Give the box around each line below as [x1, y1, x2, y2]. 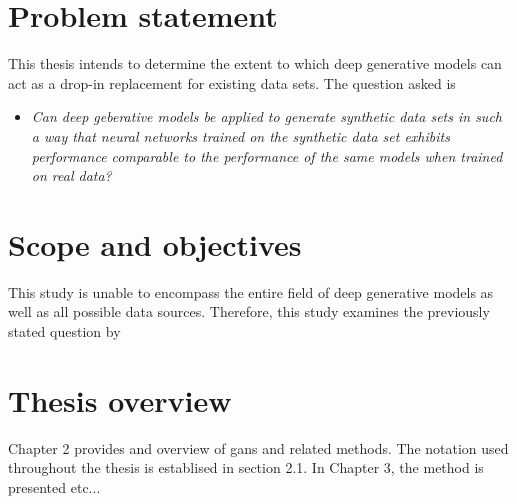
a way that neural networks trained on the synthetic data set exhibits [31, 125, 450, 146]
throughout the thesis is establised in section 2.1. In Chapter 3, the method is [8, 457, 484, 478]
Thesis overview [8, 379, 232, 420]
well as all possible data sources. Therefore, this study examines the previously [8, 301, 490, 322]
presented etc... [8, 476, 101, 497]
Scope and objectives [8, 223, 302, 264]
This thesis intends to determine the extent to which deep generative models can [8, 53, 502, 74]
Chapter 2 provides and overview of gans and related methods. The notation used [8, 437, 509, 458]
